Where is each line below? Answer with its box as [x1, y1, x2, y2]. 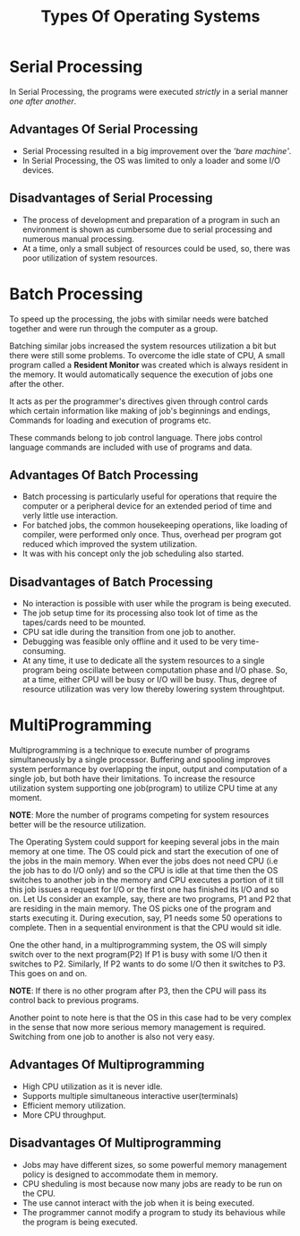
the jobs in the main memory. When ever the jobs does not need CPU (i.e [9, 855, 279, 866]
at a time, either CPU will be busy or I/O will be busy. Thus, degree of [21, 674, 278, 685]
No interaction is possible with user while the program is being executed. [21, 598, 292, 609]
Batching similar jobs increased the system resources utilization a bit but [9, 340, 277, 351]
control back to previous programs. [9, 995, 140, 1006]
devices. [21, 164, 55, 176]
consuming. [21, 646, 66, 657]
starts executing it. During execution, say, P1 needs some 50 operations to [9, 913, 283, 923]
